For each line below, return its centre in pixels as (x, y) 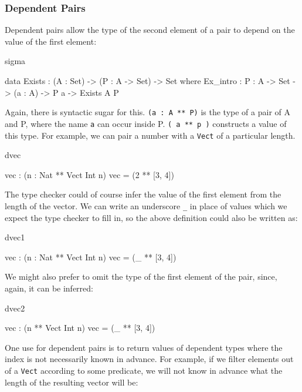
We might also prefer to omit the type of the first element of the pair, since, (141, 277)
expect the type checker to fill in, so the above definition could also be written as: (151, 217)
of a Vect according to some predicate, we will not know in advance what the (144, 370)
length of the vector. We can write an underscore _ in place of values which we (146, 205)
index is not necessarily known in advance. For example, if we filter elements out (149, 359)
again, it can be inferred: (49, 288)
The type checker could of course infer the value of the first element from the (143, 194)
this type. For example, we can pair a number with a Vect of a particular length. (150, 135)
